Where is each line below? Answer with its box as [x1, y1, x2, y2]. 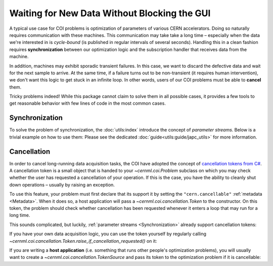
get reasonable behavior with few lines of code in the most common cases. [9, 100, 166, 106]
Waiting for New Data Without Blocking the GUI [9, 8, 211, 19]
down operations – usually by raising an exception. [9, 182, 115, 188]
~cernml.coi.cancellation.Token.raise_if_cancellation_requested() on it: [9, 238, 157, 244]
